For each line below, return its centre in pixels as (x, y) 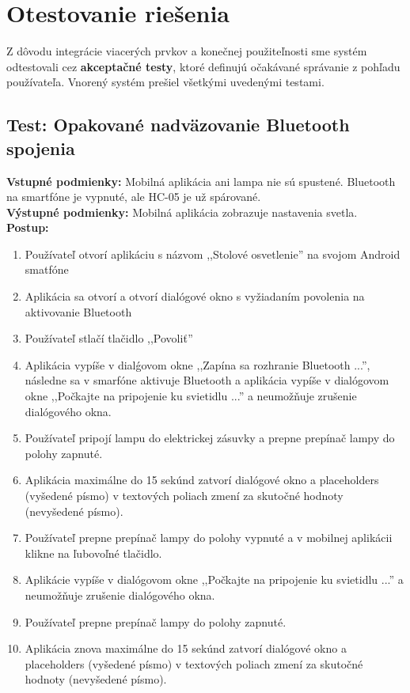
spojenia (41, 148)
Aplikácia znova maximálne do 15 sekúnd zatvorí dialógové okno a (186, 648)
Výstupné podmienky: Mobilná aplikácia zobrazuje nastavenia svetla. (182, 212)
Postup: (28, 227)
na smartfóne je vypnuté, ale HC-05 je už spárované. (134, 197)
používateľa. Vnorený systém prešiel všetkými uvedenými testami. (165, 82)
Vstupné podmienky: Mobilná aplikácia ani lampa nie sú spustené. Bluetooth (201, 181)
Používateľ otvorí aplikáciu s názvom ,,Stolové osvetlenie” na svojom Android (213, 254)
